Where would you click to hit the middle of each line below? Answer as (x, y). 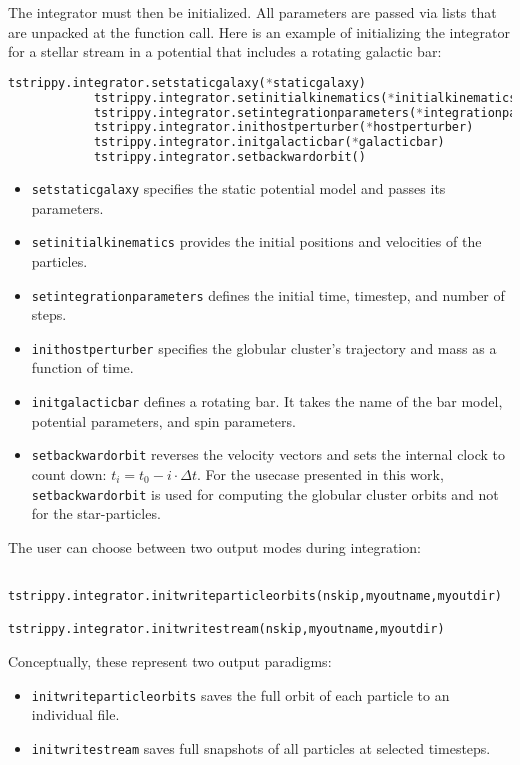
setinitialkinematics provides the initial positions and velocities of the (256, 241)
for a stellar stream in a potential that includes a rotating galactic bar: (225, 51)
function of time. (82, 367)
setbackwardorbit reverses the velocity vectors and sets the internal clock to (268, 454)
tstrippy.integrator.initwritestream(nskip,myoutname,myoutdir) (226, 629)
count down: (69, 473)
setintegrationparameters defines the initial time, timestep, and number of (268, 294)
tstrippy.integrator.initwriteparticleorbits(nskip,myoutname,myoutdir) (255, 596)
